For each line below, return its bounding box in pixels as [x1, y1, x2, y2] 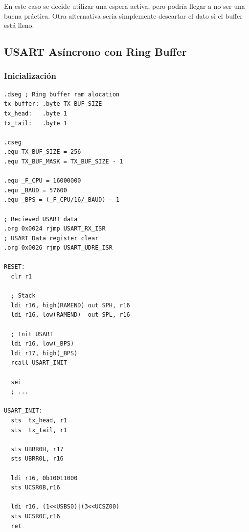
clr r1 [11, 273, 32, 280]
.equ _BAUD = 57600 [4, 186, 67, 194]
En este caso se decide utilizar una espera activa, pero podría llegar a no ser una [4, 1, 245, 11]
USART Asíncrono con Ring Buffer [4, 44, 187, 59]
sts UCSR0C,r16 [11, 512, 60, 520]
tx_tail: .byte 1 [4, 119, 67, 127]
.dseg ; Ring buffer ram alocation [4, 91, 120, 98]
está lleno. [4, 20, 34, 30]
